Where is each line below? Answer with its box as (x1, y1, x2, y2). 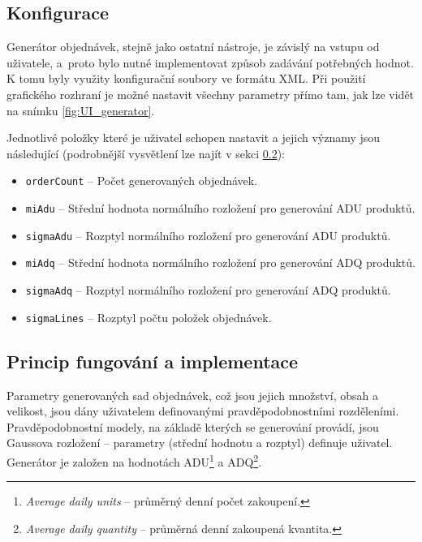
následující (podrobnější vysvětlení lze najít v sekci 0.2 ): (6, 144, 286, 161)
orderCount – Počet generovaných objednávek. (25, 172, 258, 189)
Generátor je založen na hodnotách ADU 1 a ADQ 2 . (6, 450, 262, 470)
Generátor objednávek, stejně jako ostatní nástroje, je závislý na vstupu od (6, 38, 380, 55)
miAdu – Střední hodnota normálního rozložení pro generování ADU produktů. (25, 200, 416, 217)
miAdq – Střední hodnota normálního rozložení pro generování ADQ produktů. (25, 254, 416, 271)
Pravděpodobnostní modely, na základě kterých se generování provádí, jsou (6, 418, 379, 435)
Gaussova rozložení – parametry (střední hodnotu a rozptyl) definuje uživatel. (6, 434, 393, 451)
